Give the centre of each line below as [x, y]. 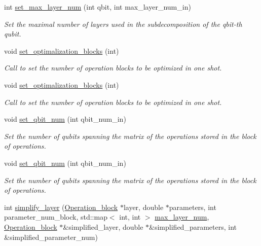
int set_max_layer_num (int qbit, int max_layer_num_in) [98, 7]
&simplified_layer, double [103, 226]
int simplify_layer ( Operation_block [61, 207]
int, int [130, 217]
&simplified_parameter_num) [51, 237]
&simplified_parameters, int [193, 226]
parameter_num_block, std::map [56, 217]
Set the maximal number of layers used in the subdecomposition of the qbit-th [123, 24]
